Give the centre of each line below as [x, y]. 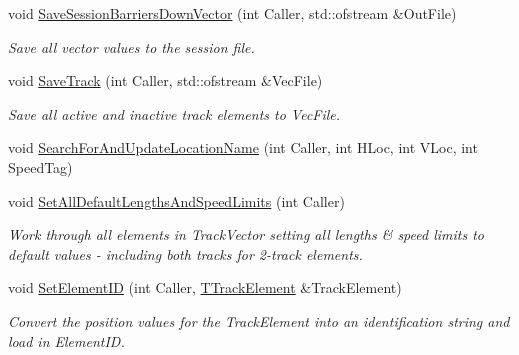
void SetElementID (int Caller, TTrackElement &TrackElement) [205, 287]
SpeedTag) [40, 166]
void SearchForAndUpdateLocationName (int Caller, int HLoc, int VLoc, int [243, 147]
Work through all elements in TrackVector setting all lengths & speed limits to [246, 234]
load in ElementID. [66, 340]
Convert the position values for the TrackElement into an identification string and [259, 320]
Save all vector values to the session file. [131, 46]
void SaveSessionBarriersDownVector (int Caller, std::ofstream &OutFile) [232, 13]
